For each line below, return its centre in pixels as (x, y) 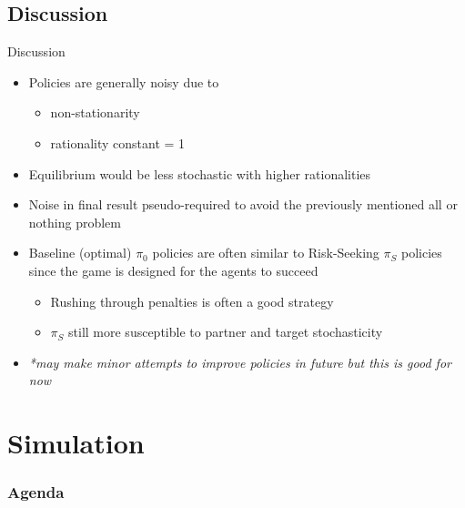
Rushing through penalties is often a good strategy (192, 301)
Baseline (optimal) (80, 253)
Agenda (36, 492)
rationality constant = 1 (118, 142)
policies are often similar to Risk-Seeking (266, 253)
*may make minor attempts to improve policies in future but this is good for (240, 362)
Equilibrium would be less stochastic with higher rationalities (200, 173)
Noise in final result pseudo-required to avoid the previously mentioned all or (243, 204)
